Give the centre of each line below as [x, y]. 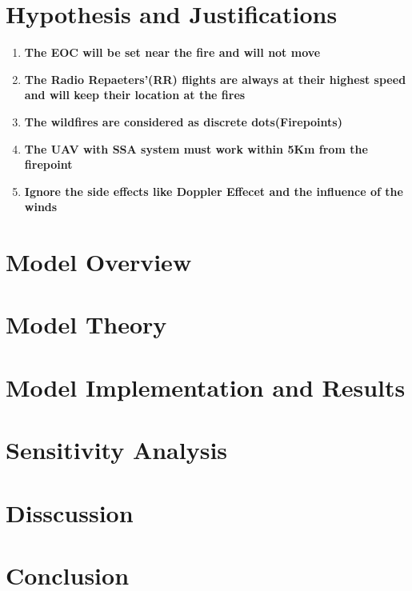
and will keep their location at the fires [135, 95]
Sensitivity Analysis [117, 450]
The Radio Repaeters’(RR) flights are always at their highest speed [215, 79]
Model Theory [86, 324]
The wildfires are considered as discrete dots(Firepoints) [183, 121]
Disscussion [70, 512]
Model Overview [99, 262]
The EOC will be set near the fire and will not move [172, 52]
